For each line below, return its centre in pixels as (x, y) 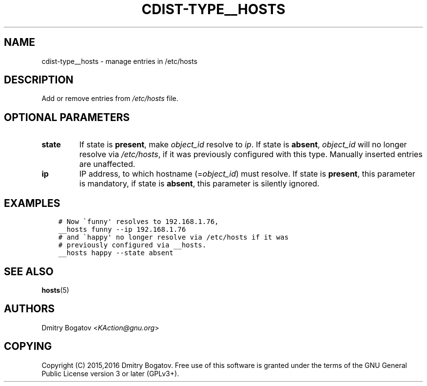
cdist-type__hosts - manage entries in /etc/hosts (119, 61)
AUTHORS (29, 309)
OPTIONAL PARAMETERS (67, 117)
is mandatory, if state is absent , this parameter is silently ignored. (199, 184)
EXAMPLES (32, 203)
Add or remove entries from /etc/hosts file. (110, 99)
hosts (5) (55, 290)
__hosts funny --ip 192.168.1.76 (122, 230)
